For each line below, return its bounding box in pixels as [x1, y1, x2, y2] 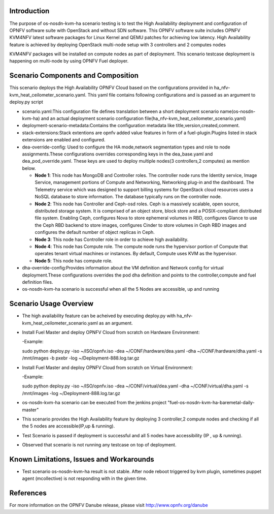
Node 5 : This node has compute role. [35, 257, 113, 264]
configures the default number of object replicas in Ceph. [35, 229, 155, 235]
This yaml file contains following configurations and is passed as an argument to [87, 92, 256, 98]
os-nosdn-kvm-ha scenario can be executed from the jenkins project [22, 400, 167, 406]
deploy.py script [9, 99, 43, 105]
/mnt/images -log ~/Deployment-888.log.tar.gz [22, 390, 120, 396]
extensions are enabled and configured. [22, 137, 106, 143]
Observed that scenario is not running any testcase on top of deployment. [22, 442, 177, 448]
